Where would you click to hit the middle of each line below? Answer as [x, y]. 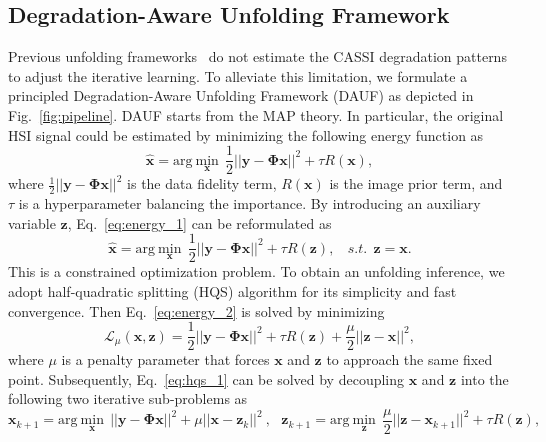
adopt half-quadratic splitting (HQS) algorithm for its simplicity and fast [232, 290]
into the [484, 378]
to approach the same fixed [409, 359]
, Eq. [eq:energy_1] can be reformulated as [199, 222]
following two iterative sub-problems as [128, 398]
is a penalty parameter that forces [165, 359]
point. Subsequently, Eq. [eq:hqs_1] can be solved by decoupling [206, 378]
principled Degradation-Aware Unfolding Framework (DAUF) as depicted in [241, 95]
